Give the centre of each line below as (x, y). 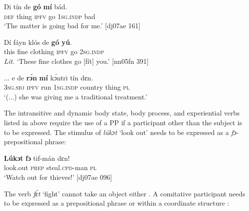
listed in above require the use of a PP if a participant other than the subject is (123, 122)
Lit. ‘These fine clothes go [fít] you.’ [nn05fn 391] (76, 61)
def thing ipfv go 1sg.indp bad (50, 16)
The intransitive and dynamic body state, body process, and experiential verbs (122, 113)
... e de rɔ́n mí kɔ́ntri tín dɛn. (49, 77)
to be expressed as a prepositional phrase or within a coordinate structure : (117, 203)
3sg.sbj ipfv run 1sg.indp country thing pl (67, 87)
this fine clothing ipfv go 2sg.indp (54, 51)
